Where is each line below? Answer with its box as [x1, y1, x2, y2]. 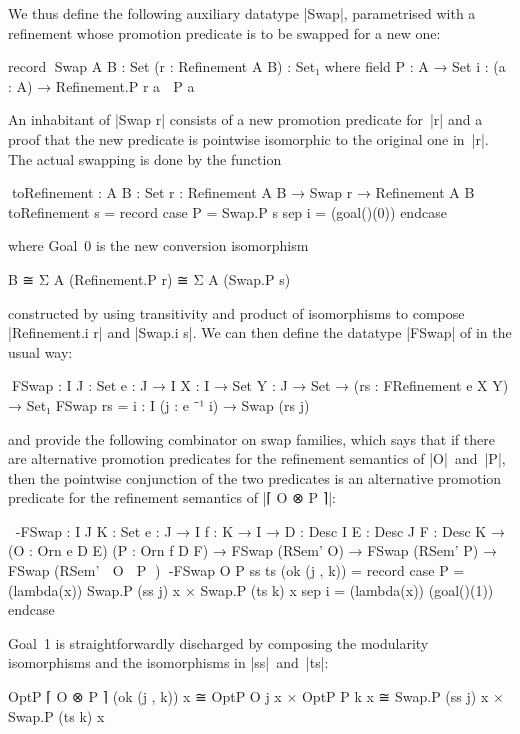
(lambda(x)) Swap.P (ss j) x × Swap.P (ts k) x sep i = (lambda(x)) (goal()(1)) [8, 579, 494, 600]
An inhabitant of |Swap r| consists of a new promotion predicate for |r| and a [8, 109, 483, 130]
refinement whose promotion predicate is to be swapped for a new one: [8, 22, 441, 43]
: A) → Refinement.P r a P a [8, 75, 195, 96]
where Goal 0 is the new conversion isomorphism [8, 235, 309, 256]
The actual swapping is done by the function [8, 148, 282, 169]
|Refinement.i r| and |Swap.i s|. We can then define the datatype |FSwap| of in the [8, 322, 512, 343]
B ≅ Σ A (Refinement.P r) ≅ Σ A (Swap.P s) [8, 268, 291, 289]
